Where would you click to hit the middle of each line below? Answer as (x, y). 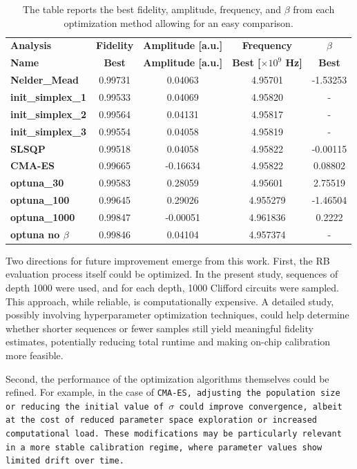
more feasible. (35, 355)
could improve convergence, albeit (261, 406)
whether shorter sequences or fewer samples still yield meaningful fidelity (160, 328)
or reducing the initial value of (85, 406)
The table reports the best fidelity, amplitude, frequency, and (152, 9)
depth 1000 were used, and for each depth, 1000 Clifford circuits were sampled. (173, 287)
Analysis (31, 45)
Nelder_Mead (45, 80)
